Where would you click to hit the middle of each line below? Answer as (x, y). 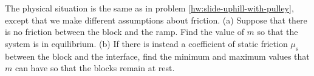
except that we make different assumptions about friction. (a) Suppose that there (156, 20)
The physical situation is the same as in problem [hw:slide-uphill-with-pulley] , (149, 8)
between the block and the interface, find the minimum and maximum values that (157, 56)
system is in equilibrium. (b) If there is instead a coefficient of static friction (146, 43)
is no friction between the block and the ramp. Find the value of (125, 32)
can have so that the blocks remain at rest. (95, 68)
